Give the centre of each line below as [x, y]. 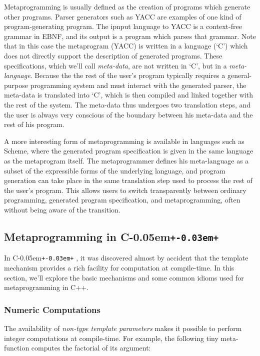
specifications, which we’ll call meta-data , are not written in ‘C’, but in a [115, 65]
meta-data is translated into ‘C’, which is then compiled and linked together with [129, 95]
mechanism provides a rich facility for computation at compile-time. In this [119, 267]
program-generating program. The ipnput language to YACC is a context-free [123, 26]
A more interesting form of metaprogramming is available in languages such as [124, 141]
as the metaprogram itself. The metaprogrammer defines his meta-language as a [126, 160]
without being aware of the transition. [62, 209]
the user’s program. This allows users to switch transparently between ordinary [125, 190]
